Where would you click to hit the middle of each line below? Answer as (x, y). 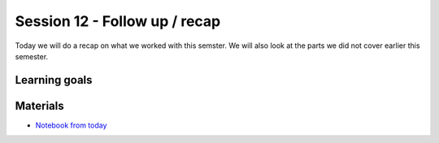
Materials (39, 106)
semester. (32, 56)
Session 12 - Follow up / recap (118, 21)
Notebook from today (71, 125)
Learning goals (54, 80)
